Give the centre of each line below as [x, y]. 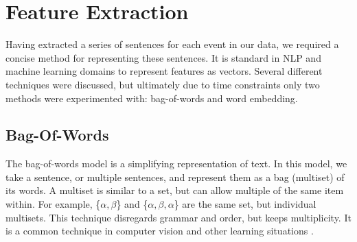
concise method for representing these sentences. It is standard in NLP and [163, 57]
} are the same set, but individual [245, 204]
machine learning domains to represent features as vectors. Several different [164, 71]
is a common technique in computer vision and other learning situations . [160, 231]
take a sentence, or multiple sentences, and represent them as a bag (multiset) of [175, 177]
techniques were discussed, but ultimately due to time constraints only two [163, 84]
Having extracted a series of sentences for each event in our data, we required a [172, 44]
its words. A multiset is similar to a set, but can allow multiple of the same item [175, 190]
